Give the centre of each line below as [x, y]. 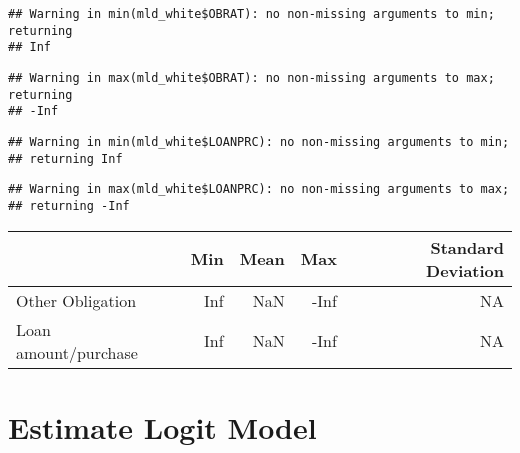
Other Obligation [76, 300]
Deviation [465, 270]
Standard [467, 247]
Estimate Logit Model [162, 426]
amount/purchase [77, 352]
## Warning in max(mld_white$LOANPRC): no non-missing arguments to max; [259, 189]
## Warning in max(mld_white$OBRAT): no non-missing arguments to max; [251, 77]
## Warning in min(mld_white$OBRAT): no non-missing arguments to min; [251, 14]
